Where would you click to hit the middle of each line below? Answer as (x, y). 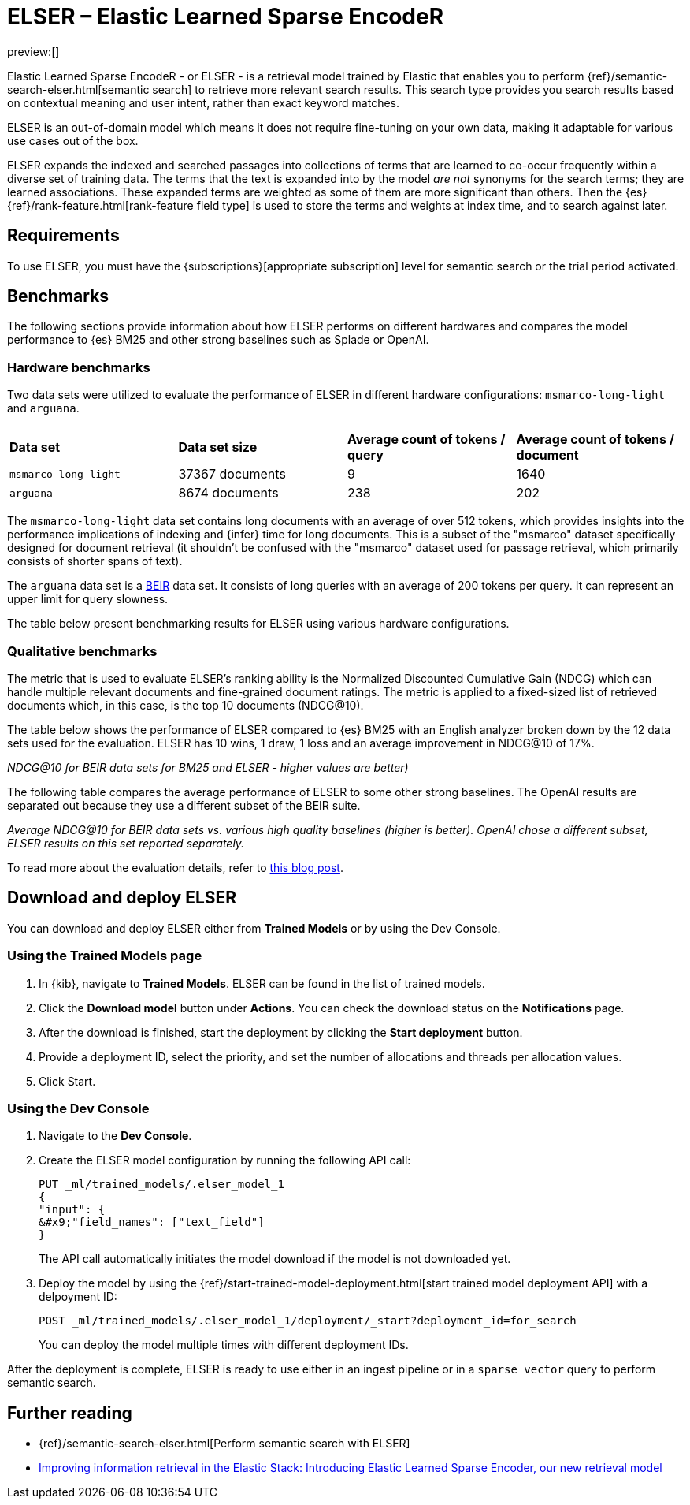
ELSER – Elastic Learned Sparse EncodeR (226, 17)
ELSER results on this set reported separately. (126, 843)
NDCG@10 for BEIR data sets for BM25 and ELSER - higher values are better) (208, 767)
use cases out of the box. (73, 140)
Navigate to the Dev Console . (115, 1136)
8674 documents (228, 493)
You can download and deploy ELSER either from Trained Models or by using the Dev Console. (254, 928)
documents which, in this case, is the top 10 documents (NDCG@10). (185, 705)
